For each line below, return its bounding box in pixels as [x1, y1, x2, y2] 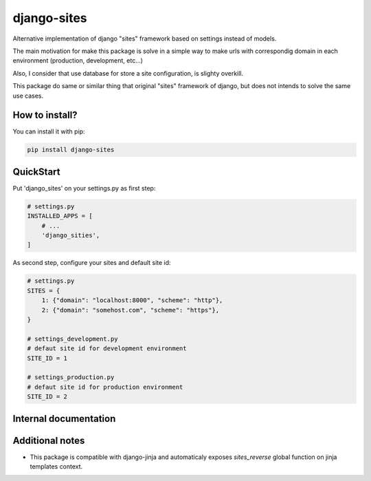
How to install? [12, 109, 78, 121]
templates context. [30, 462, 83, 471]
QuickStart [12, 166, 61, 178]
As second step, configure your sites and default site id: [12, 259, 171, 267]
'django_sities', [41, 231, 100, 239]
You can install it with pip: [12, 127, 85, 136]
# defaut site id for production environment [27, 383, 183, 391]
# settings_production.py [27, 374, 115, 381]
